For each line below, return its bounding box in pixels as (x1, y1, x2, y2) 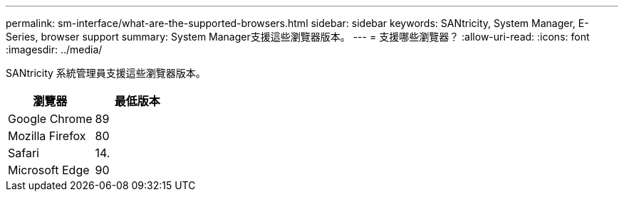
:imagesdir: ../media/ (6, 43, 103, 55)
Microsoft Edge (8, 163, 90, 177)
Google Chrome (8, 112, 93, 126)
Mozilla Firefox (8, 129, 86, 143)
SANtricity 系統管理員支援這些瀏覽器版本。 (6, 67, 206, 79)
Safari (8, 146, 39, 160)
